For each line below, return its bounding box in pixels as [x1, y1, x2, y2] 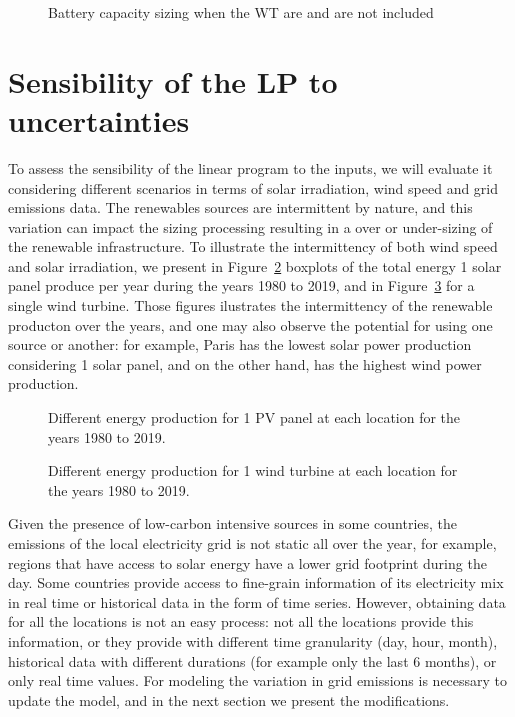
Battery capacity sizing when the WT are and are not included [48, 2, 434, 22]
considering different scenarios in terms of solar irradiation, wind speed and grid [8, 177, 499, 198]
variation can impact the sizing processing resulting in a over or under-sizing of [8, 216, 493, 237]
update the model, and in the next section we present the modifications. [8, 689, 450, 710]
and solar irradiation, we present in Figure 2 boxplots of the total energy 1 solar [8, 255, 502, 276]
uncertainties [8, 99, 190, 140]
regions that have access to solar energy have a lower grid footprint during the [8, 552, 487, 573]
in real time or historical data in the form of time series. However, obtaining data [8, 591, 506, 612]
